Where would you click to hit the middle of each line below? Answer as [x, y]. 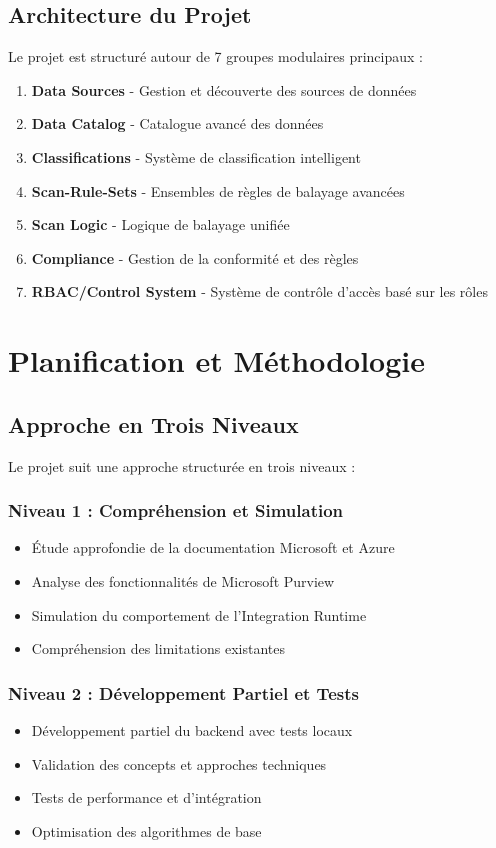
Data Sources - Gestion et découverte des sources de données [224, 89]
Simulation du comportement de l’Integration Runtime [199, 614]
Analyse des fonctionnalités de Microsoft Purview [183, 580]
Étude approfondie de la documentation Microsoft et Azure [213, 547]
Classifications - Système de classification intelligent [196, 156]
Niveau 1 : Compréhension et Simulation [176, 510]
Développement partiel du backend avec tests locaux [192, 729]
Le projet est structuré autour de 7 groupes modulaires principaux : [215, 56]
